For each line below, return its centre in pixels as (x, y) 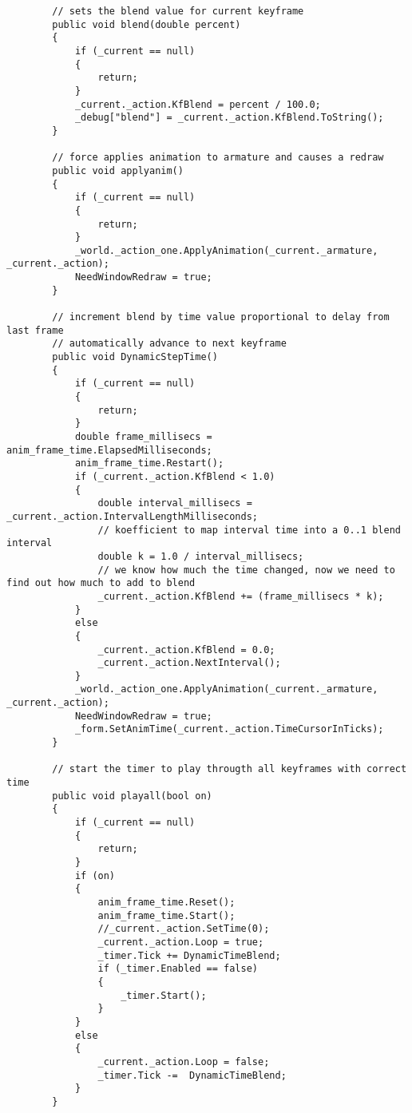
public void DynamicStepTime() (135, 357)
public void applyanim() (118, 170)
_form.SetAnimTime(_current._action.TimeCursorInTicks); (229, 729)
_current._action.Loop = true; (181, 942)
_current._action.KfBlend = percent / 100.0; (198, 104)
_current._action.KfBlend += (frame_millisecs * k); (241, 596)
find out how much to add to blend (101, 583)
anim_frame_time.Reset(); (166, 902)
